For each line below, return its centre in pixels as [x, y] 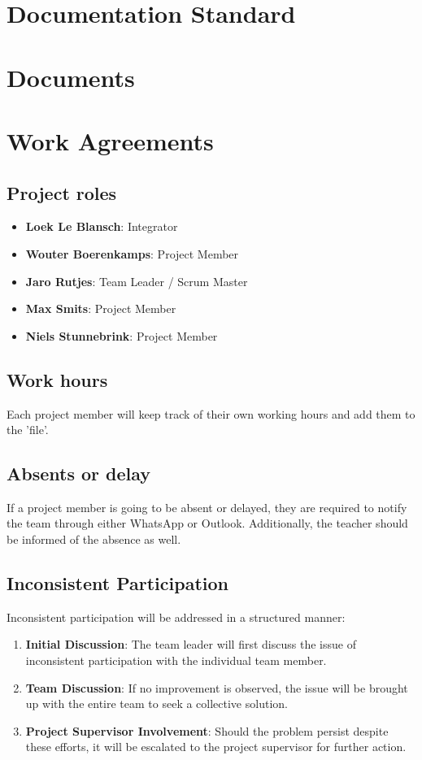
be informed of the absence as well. [94, 539]
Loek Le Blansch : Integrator [102, 226]
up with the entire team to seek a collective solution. [157, 704]
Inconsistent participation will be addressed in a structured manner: [176, 617]
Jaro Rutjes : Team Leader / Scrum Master [137, 281]
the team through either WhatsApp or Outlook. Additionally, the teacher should [207, 523]
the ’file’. [28, 430]
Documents [71, 77]
